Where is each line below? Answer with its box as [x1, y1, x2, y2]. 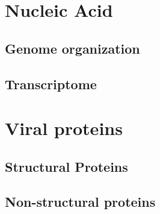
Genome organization [5, 39, 140, 57]
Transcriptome [5, 74, 97, 93]
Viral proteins [5, 116, 123, 140]
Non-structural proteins [5, 192, 156, 211]
